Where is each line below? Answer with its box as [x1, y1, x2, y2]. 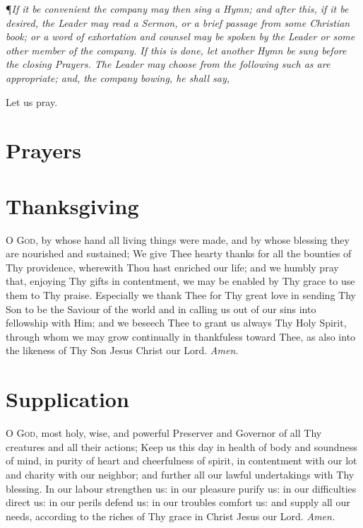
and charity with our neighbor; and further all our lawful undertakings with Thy [6, 467, 355, 481]
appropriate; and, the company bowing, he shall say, [6, 70, 230, 85]
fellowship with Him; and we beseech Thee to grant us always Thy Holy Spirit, [6, 315, 347, 330]
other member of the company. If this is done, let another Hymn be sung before [6, 42, 347, 57]
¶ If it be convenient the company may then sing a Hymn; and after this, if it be [6, 1, 349, 16]
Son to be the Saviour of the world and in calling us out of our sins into [6, 301, 316, 316]
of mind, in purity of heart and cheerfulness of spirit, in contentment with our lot [6, 453, 357, 468]
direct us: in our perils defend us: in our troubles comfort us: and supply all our [6, 495, 350, 510]
